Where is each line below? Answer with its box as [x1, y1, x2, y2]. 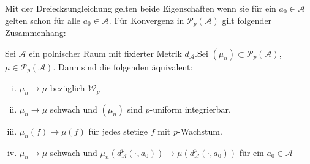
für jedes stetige [88, 124, 148, 137]
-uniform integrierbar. [149, 102, 231, 115]
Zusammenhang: [5, 26, 66, 39]
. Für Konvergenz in [108, 13, 184, 26]
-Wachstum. [178, 124, 222, 137]
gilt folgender [222, 13, 272, 26]
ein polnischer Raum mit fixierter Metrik [29, 47, 182, 59]
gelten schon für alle [5, 13, 81, 26]
